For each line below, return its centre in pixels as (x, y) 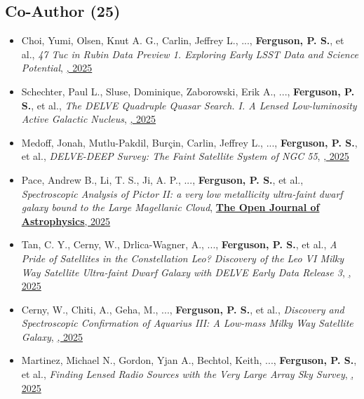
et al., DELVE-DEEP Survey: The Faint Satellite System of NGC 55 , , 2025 (185, 156)
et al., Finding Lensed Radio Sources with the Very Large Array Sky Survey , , (188, 374)
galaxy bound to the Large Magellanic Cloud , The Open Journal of (170, 207)
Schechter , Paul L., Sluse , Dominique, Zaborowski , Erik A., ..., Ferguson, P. (188, 91)
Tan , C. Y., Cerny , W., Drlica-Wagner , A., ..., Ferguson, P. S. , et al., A (179, 244)
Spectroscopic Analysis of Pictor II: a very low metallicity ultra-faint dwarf (182, 193)
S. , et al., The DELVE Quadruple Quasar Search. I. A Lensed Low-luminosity (189, 105)
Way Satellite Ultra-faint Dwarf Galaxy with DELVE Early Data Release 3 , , (186, 272)
